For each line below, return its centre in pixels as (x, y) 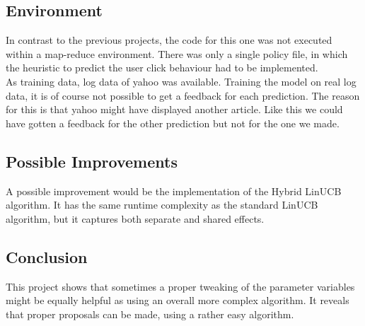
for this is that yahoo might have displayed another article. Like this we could (174, 109)
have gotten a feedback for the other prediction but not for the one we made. (173, 123)
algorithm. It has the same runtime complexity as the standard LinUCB (162, 205)
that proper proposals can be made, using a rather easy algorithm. (150, 314)
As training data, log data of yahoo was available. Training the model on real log (181, 81)
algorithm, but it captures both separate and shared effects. (135, 218)
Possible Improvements (92, 161)
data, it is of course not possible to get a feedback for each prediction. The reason (183, 95)
